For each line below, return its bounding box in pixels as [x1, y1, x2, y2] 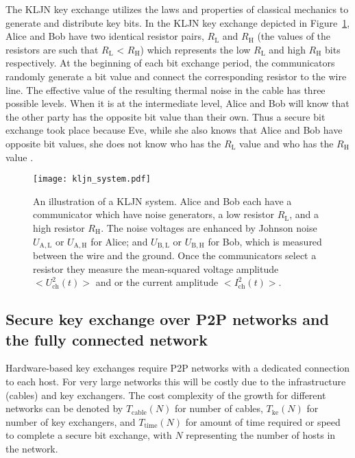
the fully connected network [5, 328, 208, 350]
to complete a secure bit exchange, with [5, 428, 172, 442]
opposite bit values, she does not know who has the [5, 136, 221, 150]
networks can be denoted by [5, 401, 123, 415]
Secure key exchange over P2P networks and [5, 309, 329, 330]
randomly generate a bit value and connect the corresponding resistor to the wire [5, 69, 347, 83]
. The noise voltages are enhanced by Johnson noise [101, 220, 317, 234]
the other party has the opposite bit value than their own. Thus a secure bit [5, 109, 326, 123]
